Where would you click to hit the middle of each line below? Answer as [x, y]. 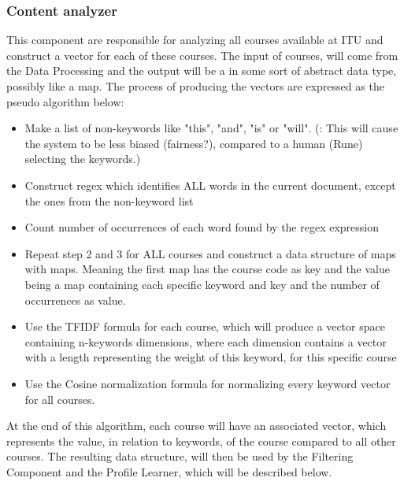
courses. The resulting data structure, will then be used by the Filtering [180, 456]
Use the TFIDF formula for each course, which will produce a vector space [205, 326]
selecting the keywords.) [83, 159]
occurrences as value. [75, 300]
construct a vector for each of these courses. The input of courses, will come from [202, 55]
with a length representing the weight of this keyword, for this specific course [211, 357]
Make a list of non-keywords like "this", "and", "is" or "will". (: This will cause [211, 128]
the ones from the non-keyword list [109, 200]
